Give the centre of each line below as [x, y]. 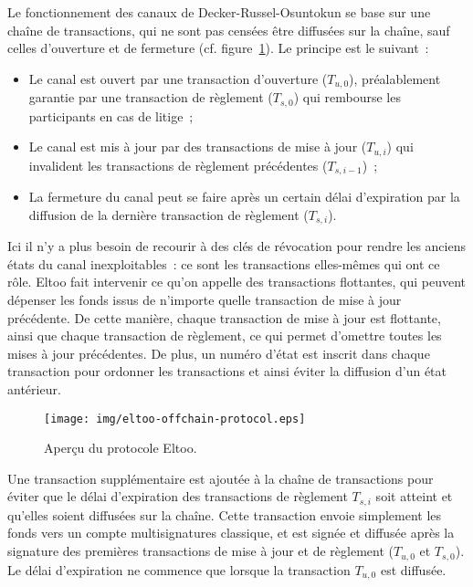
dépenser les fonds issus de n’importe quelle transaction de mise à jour [205, 300]
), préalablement [395, 78]
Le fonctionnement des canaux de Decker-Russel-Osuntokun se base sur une [219, 12]
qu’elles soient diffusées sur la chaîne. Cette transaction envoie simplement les [225, 514]
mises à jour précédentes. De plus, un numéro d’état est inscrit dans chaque [219, 353]
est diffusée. [413, 569]
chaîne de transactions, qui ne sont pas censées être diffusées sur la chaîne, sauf [229, 30]
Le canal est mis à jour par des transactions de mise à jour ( [198, 147]
